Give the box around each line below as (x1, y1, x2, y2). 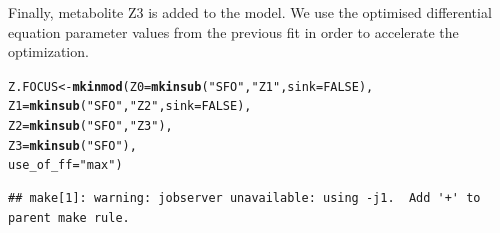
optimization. (8, 41, 89, 62)
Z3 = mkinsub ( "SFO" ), (8, 138, 137, 153)
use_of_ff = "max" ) (8, 158, 123, 173)
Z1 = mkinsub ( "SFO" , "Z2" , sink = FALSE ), (8, 99, 252, 114)
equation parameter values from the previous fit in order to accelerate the (8, 21, 459, 42)
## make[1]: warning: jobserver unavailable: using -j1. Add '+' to (8, 191, 481, 206)
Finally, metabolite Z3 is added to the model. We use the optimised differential (8, 2, 492, 22)
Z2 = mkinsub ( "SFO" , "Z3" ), (8, 119, 173, 134)
